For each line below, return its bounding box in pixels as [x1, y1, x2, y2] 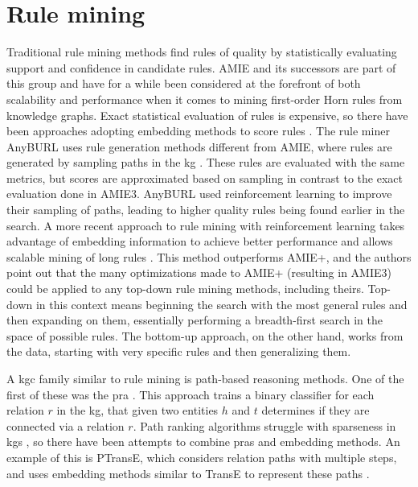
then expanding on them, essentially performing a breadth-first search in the [6, 312, 383, 328]
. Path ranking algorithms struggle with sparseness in [133, 417, 396, 434]
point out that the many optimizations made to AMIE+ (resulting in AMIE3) [6, 264, 391, 281]
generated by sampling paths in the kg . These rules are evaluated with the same [6, 154, 405, 171]
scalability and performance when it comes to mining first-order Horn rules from [6, 90, 403, 107]
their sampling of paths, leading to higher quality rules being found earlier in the [6, 201, 405, 218]
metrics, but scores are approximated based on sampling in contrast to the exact [6, 169, 403, 186]
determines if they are [261, 402, 370, 419]
